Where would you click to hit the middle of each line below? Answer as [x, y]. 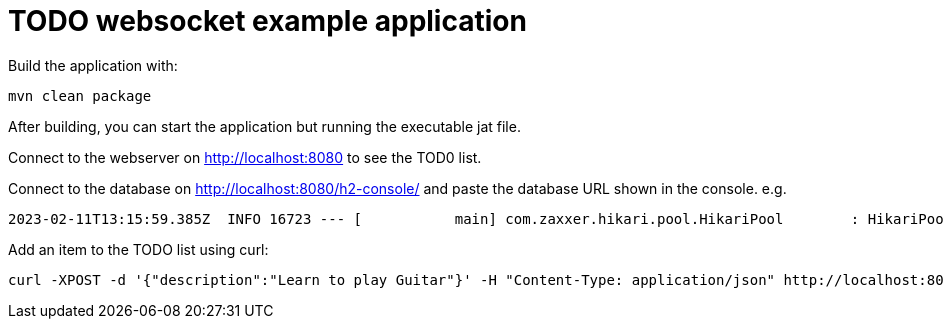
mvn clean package [80, 95]
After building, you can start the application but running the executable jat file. [264, 126]
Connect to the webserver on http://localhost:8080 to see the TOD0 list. [245, 157]
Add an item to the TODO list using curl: [138, 249]
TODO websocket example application [267, 21]
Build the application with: [93, 65]
